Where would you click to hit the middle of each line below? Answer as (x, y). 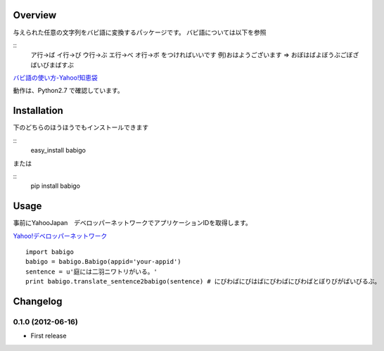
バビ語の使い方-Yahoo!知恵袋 (55, 78)
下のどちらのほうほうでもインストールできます (81, 127)
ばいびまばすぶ (52, 65)
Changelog (38, 301)
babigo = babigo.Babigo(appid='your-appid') (104, 262)
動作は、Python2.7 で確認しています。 (68, 91)
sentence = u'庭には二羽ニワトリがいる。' (92, 272)
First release (49, 336)
